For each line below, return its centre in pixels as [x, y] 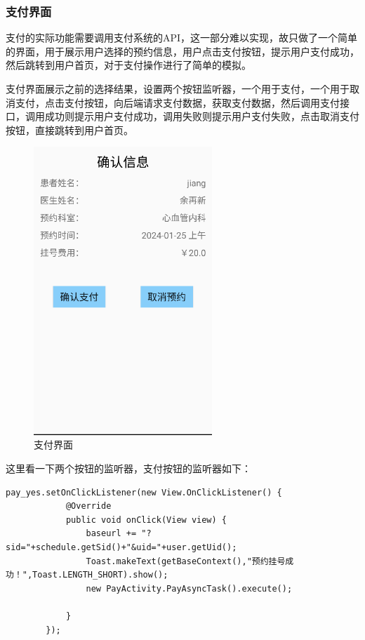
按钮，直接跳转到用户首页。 [69, 129]
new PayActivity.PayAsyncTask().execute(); [189, 588]
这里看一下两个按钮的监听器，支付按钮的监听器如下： [128, 468]
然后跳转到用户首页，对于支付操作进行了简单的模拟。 [128, 65]
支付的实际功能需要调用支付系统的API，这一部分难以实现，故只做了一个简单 [182, 38]
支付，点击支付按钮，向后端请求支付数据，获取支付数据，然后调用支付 [177, 102]
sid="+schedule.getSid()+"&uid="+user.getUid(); [121, 548]
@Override [88, 506]
